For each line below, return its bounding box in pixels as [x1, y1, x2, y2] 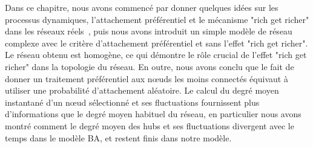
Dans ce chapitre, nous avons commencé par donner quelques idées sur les [5, 1, 278, 13]
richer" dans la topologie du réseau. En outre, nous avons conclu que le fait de [5, 60, 294, 72]
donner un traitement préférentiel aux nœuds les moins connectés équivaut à [5, 72, 288, 85]
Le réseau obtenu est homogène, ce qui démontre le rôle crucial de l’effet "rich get [5, 48, 307, 61]
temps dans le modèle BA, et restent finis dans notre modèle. [5, 131, 232, 144]
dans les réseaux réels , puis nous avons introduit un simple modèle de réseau [5, 25, 292, 37]
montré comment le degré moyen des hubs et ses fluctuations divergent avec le [5, 119, 294, 132]
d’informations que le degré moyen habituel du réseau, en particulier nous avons [5, 108, 301, 120]
